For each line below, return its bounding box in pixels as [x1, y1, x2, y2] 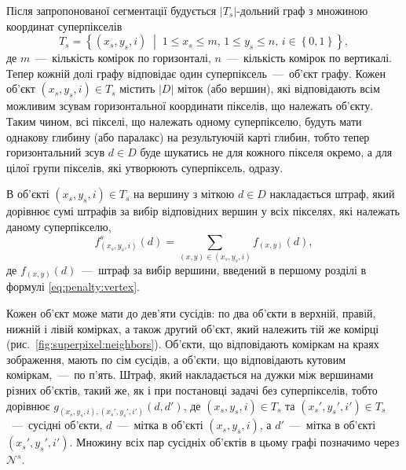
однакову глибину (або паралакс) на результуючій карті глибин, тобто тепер [6, 128, 370, 145]
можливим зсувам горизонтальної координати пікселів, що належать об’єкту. [6, 97, 374, 114]
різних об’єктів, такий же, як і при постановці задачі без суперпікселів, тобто [6, 381, 378, 398]
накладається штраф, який [269, 185, 395, 202]
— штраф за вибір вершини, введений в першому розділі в [82, 261, 367, 277]
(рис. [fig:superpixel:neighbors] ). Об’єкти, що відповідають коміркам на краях [6, 336, 379, 352]
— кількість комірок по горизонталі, [35, 50, 211, 66]
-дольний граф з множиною [236, 2, 368, 18]
